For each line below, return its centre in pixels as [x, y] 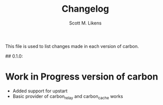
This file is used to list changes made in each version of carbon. [72, 46]
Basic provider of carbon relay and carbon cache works [68, 97]
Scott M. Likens [85, 23]
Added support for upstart [40, 91]
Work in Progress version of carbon [82, 77]
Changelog [85, 9]
